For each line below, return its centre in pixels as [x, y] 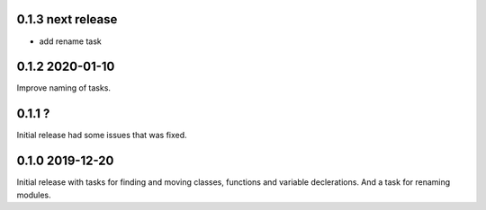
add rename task [71, 41]
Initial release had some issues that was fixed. [102, 136]
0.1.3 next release [67, 19]
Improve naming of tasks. [64, 88]
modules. [34, 195]
